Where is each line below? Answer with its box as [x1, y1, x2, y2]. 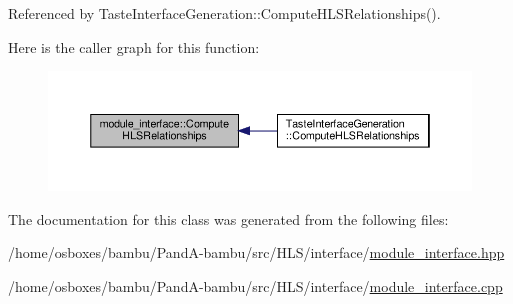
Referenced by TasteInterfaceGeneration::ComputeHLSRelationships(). [8, 3, 441, 23]
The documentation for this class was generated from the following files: [8, 208, 449, 229]
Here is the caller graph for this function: [8, 36, 260, 57]
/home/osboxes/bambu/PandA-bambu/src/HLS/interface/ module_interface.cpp [8, 275, 503, 296]
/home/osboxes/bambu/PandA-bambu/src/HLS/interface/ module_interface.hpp [8, 242, 505, 263]
